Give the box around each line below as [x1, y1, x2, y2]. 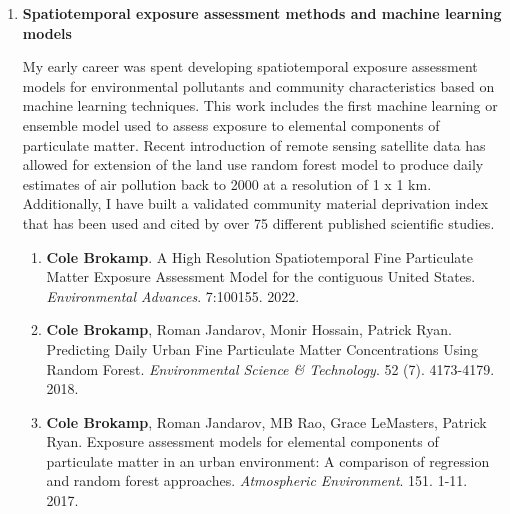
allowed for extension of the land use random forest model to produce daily [22, 154, 484, 175]
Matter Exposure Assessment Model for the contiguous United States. [46, 266, 476, 287]
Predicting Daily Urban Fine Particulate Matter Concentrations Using [46, 338, 478, 359]
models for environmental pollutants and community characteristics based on [22, 75, 495, 96]
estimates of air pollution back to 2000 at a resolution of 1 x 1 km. [22, 173, 432, 194]
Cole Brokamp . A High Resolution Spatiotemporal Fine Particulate [46, 246, 474, 267]
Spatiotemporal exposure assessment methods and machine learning [22, 3, 502, 23]
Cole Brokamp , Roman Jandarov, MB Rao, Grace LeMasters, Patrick [46, 411, 487, 432]
